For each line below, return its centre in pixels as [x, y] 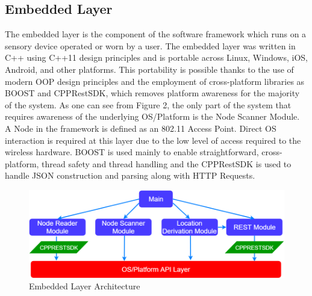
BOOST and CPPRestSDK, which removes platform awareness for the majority [152, 93]
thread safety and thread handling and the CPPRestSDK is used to [167, 163]
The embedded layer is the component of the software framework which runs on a [156, 34]
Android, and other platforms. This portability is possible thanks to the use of [149, 69]
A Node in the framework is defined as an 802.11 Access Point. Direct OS [141, 128]
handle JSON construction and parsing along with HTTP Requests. [130, 175]
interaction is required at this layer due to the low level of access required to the [153, 140]
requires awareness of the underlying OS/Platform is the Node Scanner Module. [152, 116]
